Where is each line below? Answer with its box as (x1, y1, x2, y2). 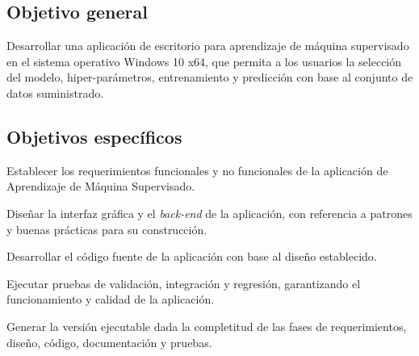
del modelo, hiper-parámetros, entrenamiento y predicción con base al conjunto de (6, 69, 413, 86)
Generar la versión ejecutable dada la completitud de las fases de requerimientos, (6, 317, 407, 334)
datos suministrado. (6, 84, 104, 101)
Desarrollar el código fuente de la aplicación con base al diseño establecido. (6, 248, 377, 265)
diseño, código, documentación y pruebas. (6, 333, 212, 350)
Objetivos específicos (6, 124, 182, 149)
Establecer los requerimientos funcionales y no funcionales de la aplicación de (6, 161, 388, 178)
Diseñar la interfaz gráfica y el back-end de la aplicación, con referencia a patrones (6, 204, 413, 221)
